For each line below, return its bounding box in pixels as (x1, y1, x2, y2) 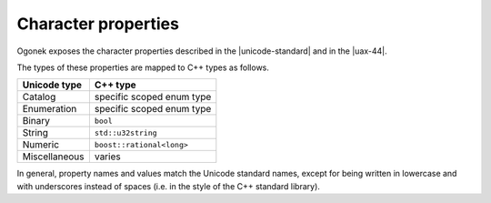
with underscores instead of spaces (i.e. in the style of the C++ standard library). (16, 180, 320, 191)
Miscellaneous (22, 150, 85, 163)
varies (94, 150, 122, 163)
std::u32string (94, 127, 158, 137)
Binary (22, 115, 50, 127)
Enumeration (22, 103, 77, 116)
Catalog (22, 91, 56, 104)
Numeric (22, 138, 59, 151)
